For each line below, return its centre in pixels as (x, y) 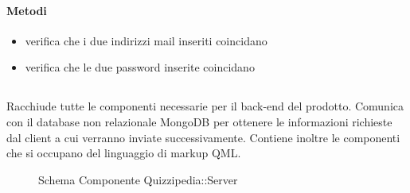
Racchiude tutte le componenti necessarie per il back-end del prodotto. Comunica (205, 106)
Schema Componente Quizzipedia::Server (138, 179)
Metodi (27, 10)
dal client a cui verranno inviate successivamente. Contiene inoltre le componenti (203, 137)
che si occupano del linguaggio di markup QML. (124, 153)
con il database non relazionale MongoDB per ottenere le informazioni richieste (199, 121)
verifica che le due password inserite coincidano (140, 67)
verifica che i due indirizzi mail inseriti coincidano (146, 40)
